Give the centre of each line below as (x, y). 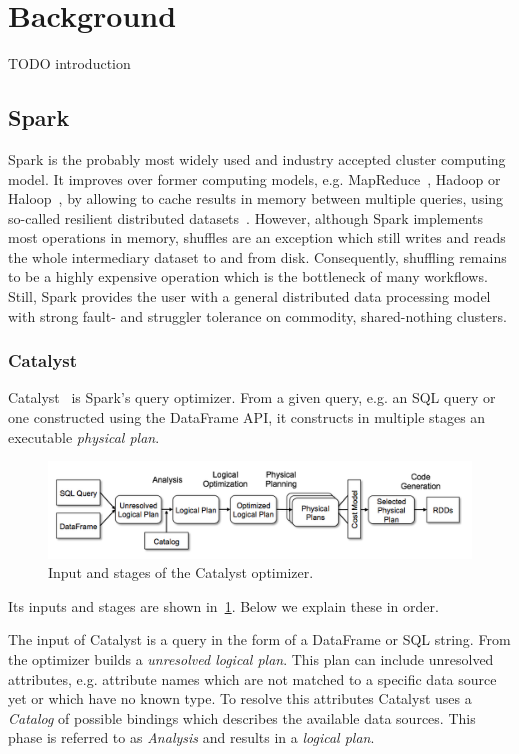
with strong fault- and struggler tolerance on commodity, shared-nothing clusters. (257, 315)
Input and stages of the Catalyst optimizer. (181, 572)
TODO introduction (69, 63)
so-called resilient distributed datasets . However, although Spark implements (246, 217)
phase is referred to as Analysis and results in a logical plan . (191, 737)
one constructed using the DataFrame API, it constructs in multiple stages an (247, 417)
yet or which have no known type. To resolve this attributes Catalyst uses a (240, 698)
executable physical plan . (84, 436)
